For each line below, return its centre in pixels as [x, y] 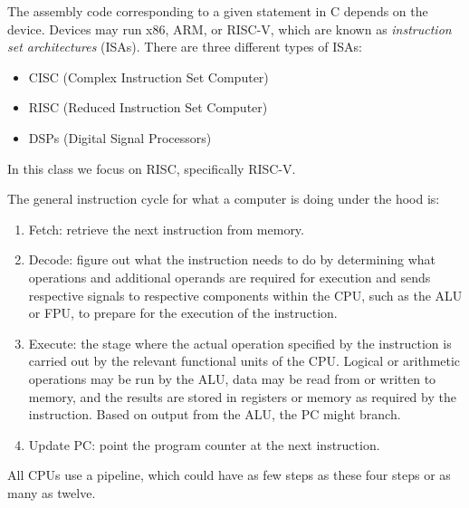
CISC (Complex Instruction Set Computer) [148, 77]
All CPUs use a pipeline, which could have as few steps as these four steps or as [229, 475]
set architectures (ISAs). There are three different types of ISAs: [185, 47]
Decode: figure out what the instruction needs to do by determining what [232, 259]
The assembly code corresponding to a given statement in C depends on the [218, 11]
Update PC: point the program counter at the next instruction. [204, 444]
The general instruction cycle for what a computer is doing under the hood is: [224, 199]
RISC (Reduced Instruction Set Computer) [148, 107]
